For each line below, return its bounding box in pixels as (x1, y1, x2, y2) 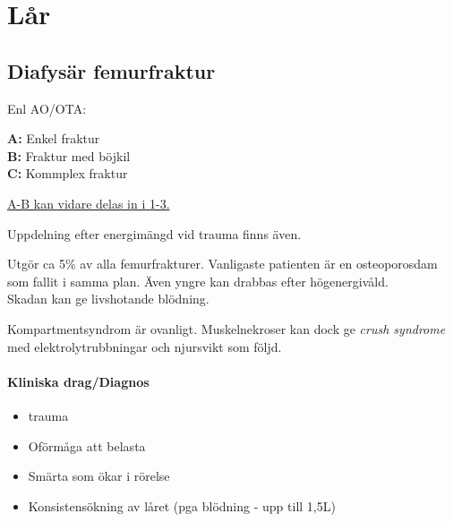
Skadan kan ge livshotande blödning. (7, 289, 209, 308)
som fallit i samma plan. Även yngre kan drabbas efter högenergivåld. (7, 271, 389, 290)
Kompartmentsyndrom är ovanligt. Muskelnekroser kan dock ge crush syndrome (7, 319, 446, 338)
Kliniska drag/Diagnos (7, 372, 150, 390)
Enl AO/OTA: (7, 98, 87, 117)
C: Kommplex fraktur (7, 164, 128, 183)
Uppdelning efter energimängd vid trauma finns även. (7, 224, 302, 243)
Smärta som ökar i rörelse (28, 466, 170, 485)
